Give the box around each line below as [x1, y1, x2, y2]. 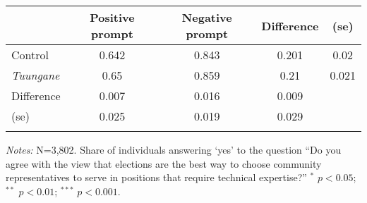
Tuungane [11, 67, 60, 83]
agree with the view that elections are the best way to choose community [6, 156, 322, 171]
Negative [181, 9, 232, 25]
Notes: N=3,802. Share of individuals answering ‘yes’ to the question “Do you [6, 142, 342, 156]
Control [11, 47, 49, 63]
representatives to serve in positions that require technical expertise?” [6, 170, 307, 185]
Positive [90, 9, 135, 25]
